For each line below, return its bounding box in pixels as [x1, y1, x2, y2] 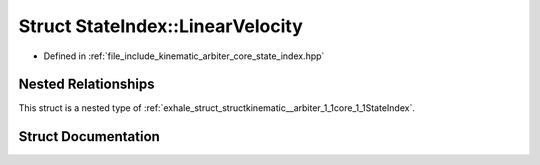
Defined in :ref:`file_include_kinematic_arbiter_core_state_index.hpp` [43, 50, 325, 62]
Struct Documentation [18, 128, 160, 145]
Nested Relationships [18, 76, 155, 93]
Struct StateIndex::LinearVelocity [18, 15, 304, 37]
